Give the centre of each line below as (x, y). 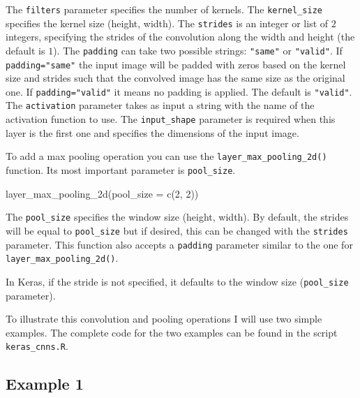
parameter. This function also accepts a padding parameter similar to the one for (179, 244)
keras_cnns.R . (37, 346)
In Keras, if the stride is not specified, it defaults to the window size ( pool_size (177, 281)
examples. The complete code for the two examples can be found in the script (172, 332)
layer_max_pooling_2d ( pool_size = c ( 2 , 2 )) (102, 193)
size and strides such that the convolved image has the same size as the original (175, 78)
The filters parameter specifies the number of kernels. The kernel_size (164, 9)
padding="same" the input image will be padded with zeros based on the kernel (176, 64)
